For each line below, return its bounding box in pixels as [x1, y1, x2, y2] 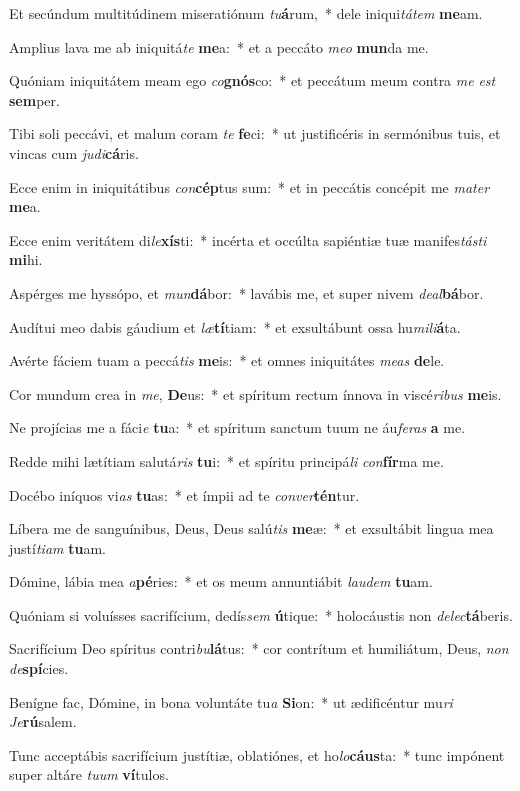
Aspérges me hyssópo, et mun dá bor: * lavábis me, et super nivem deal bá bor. [9, 282, 484, 303]
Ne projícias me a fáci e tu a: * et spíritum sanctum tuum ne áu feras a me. [9, 417, 466, 438]
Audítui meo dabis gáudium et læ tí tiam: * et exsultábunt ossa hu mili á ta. [9, 316, 461, 337]
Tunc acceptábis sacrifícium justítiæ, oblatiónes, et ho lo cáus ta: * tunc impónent [9, 744, 505, 765]
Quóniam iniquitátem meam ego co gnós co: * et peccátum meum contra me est [9, 70, 496, 91]
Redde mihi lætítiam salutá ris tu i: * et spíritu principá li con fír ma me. [9, 450, 444, 471]
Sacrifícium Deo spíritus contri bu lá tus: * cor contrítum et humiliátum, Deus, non [9, 638, 509, 659]
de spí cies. [9, 658, 69, 679]
